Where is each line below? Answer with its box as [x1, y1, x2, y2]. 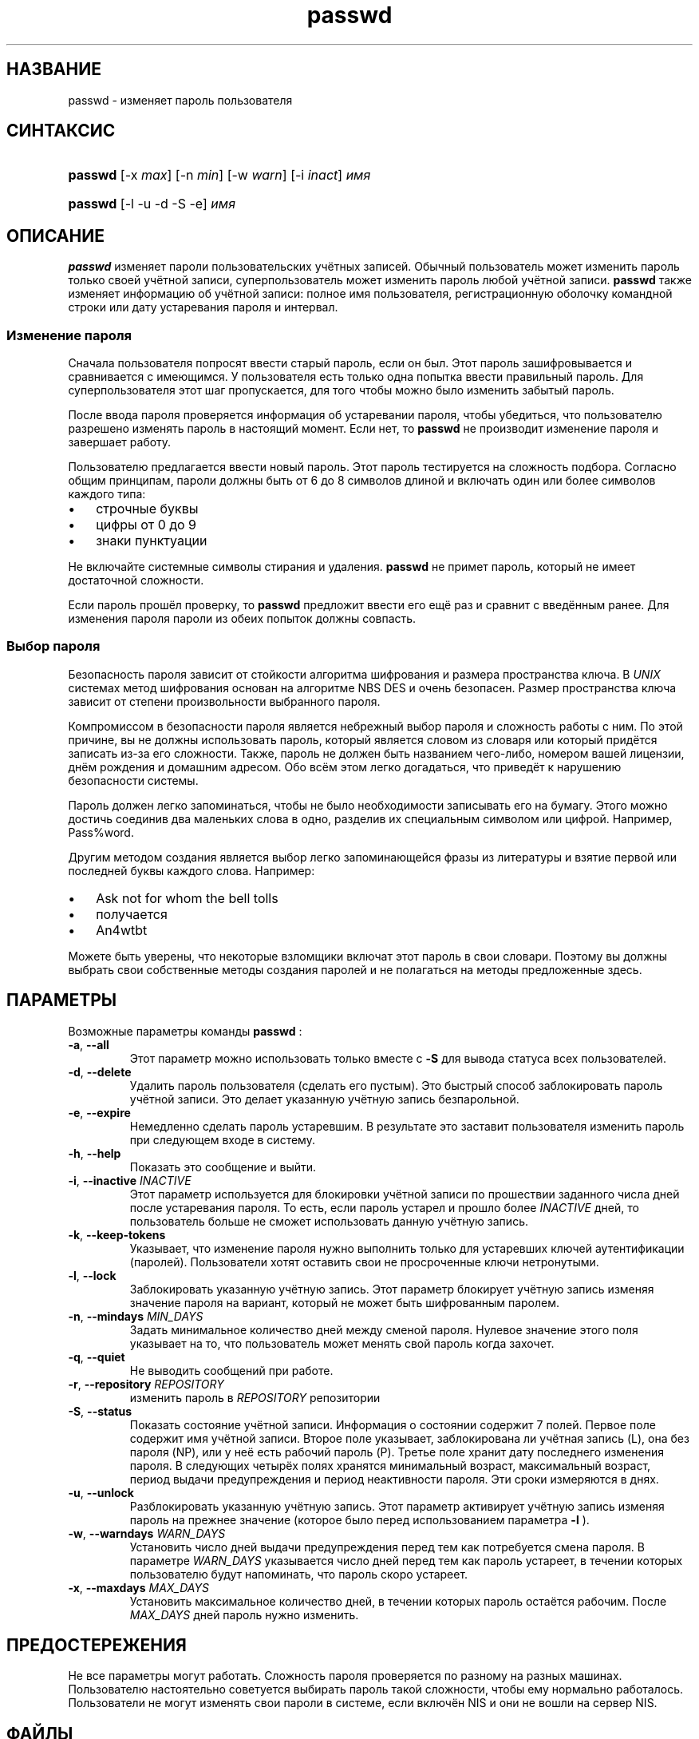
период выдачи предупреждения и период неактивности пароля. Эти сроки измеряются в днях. [129, 1472, 659, 1486]
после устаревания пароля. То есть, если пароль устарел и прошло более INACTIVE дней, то [129, 1200, 639, 1214]
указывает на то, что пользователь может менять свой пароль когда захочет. [129, 1336, 555, 1350]
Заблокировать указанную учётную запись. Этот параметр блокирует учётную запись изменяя [129, 1281, 654, 1296]
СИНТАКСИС [6, 121, 116, 141]
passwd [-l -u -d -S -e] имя [68, 196, 235, 212]
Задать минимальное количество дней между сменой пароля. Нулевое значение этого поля [129, 1322, 638, 1337]
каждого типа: [68, 487, 146, 501]
